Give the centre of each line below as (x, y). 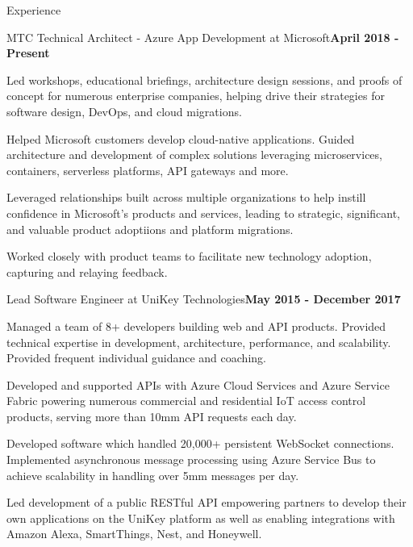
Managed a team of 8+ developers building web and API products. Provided (196, 326)
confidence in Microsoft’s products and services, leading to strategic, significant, (203, 213)
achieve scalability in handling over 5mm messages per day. (153, 475)
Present (28, 53)
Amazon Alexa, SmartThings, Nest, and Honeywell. (134, 534)
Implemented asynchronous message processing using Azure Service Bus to (191, 459)
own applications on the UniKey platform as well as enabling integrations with (201, 518)
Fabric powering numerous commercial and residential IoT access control (186, 401)
